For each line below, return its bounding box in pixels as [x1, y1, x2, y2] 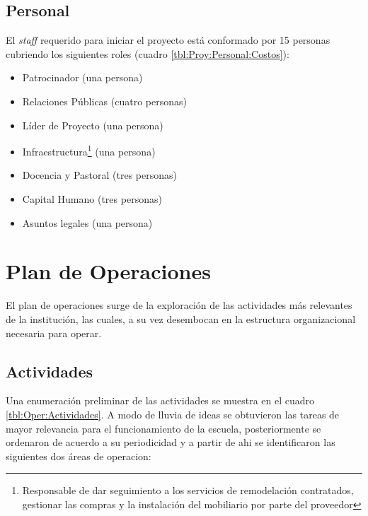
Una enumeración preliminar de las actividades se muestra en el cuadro [6, 393, 315, 408]
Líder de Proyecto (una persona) [22, 117, 163, 132]
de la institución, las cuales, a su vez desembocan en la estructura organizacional [6, 311, 356, 326]
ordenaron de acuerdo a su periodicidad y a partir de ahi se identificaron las [6, 435, 335, 450]
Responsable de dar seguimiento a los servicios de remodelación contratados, [22, 483, 354, 498]
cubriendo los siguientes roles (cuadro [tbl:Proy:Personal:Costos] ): [6, 46, 289, 61]
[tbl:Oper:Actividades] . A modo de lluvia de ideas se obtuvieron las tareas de [6, 406, 340, 421]
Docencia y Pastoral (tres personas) [22, 168, 177, 182]
